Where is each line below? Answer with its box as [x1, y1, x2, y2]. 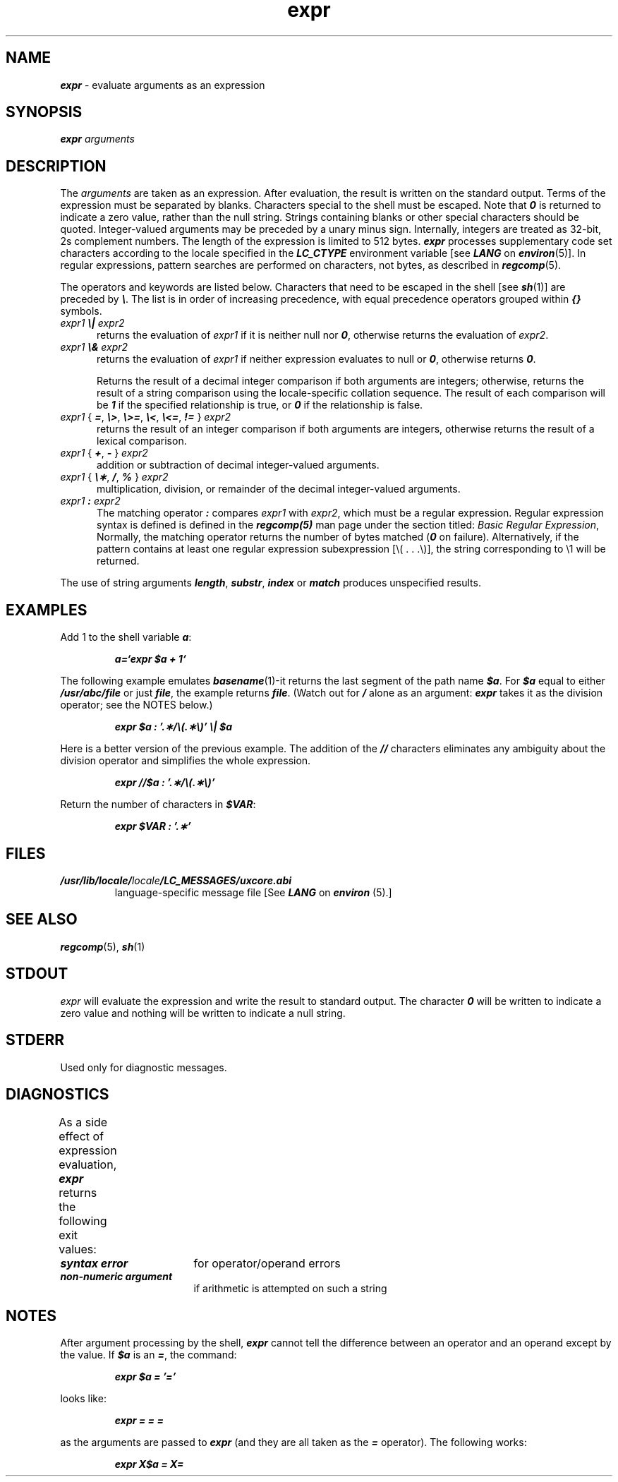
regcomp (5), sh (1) [60, 940, 145, 953]
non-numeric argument [60, 1270, 173, 1283]
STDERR [6, 1031, 65, 1049]
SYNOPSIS [6, 103, 83, 121]
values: [59, 1242, 97, 1257]
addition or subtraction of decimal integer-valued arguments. [97, 459, 380, 471]
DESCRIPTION [6, 157, 107, 175]
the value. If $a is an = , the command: [60, 1349, 237, 1361]
